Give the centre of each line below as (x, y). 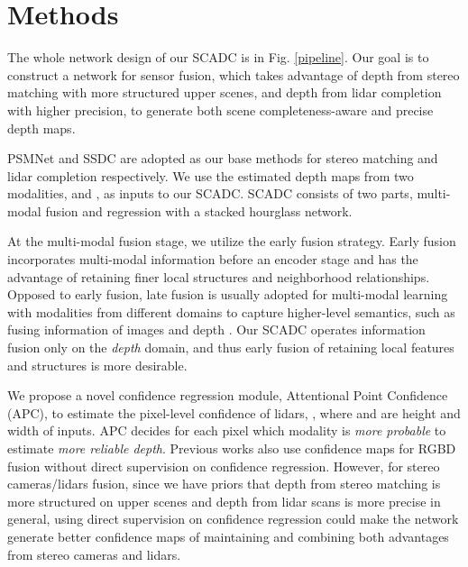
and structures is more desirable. (97, 365)
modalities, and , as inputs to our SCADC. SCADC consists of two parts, (210, 193)
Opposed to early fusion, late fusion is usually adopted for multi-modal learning (228, 294)
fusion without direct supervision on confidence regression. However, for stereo (224, 466)
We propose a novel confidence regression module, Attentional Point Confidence (228, 395)
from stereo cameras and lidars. (94, 554)
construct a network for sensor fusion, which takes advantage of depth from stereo (234, 74)
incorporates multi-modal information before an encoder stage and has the (213, 259)
